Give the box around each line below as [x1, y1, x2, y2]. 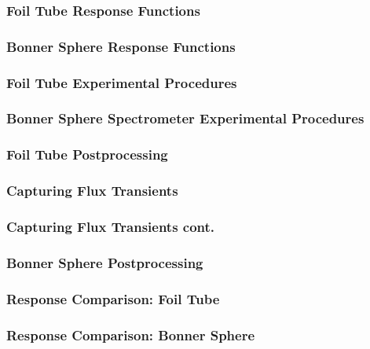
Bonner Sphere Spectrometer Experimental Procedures [6, 108, 365, 128]
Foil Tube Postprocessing [6, 145, 168, 164]
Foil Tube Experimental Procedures [6, 72, 237, 92]
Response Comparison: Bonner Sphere [6, 325, 255, 344]
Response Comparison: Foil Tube [6, 288, 220, 308]
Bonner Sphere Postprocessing [6, 252, 203, 272]
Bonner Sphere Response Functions [6, 36, 236, 56]
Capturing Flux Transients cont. [6, 216, 215, 236]
